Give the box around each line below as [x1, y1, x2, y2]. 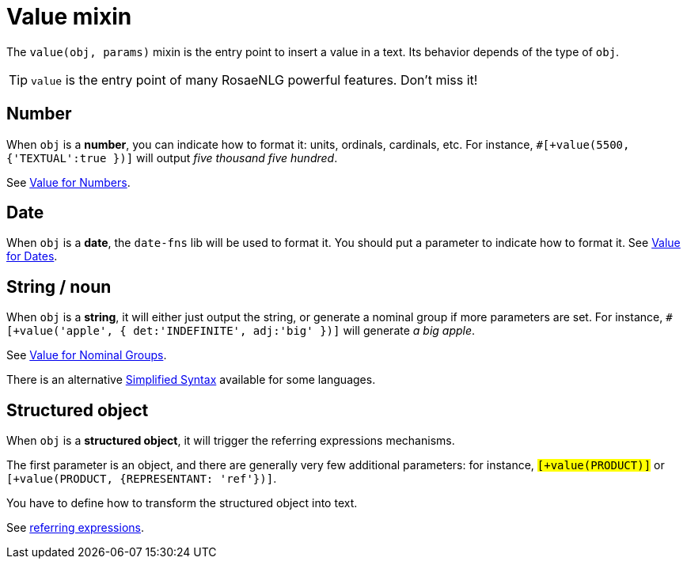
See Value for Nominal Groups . [6, 348, 167, 362]
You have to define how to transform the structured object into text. [6, 496, 358, 510]
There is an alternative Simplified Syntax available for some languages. [6, 373, 376, 387]
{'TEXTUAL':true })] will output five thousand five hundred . [6, 150, 338, 165]
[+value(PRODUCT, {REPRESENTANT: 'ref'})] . [6, 472, 277, 486]
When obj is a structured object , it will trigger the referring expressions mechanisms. [6, 434, 455, 448]
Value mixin [6, 3, 132, 30]
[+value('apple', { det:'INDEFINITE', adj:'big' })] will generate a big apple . [6, 324, 476, 338]
